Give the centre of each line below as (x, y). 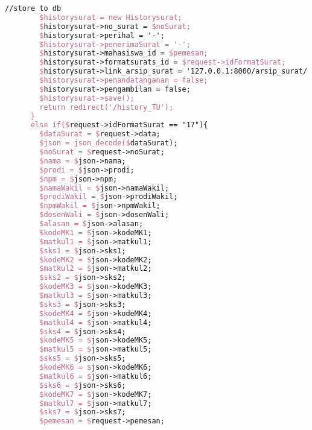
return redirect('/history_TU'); (107, 107)
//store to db (33, 8)
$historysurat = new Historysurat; (111, 17)
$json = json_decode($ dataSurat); (109, 143)
